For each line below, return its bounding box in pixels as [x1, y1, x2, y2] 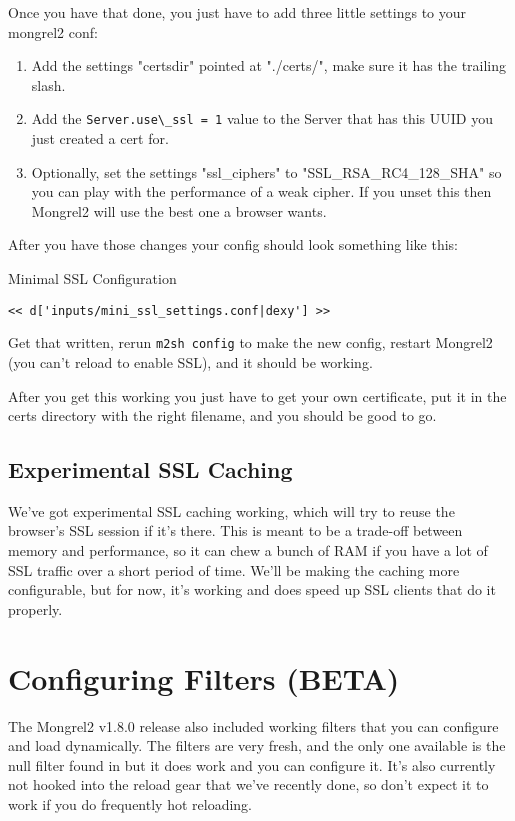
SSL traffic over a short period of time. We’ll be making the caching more [8, 559, 460, 580]
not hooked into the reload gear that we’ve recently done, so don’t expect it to [8, 774, 489, 795]
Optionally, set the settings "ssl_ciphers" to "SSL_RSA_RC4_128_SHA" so [31, 161, 502, 182]
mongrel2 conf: [8, 21, 98, 42]
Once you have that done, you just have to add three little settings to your [8, 2, 467, 22]
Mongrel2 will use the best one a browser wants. [31, 200, 327, 221]
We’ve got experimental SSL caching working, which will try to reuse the [8, 500, 455, 521]
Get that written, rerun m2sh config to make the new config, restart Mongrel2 [8, 332, 493, 353]
